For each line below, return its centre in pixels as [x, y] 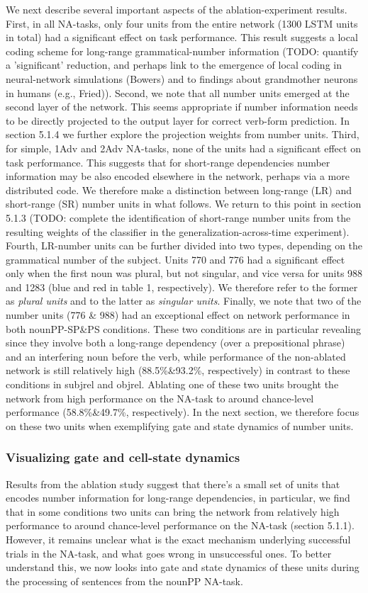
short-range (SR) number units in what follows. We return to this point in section [184, 204]
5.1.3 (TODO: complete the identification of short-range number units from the [178, 217]
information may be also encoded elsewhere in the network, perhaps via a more [178, 176]
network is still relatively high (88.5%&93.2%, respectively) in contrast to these [178, 370]
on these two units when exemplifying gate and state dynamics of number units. [180, 425]
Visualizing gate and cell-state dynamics [123, 457]
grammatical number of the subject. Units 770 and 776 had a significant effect [175, 259]
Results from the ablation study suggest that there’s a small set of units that [173, 484]
